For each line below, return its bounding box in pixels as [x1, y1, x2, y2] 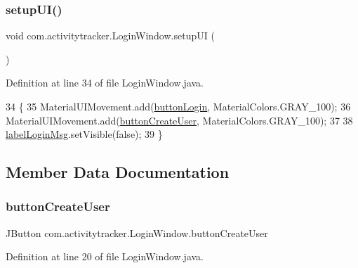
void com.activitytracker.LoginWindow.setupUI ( [6, 28, 215, 43]
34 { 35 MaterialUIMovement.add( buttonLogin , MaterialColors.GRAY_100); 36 [6, 99, 351, 113]
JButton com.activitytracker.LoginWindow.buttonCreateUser [6, 225, 268, 240]
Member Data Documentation [6, 161, 230, 183]
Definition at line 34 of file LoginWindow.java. [6, 75, 204, 90]
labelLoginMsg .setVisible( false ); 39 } [6, 127, 163, 141]
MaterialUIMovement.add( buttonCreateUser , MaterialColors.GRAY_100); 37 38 [6, 113, 353, 127]
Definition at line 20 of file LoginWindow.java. [6, 249, 204, 264]
